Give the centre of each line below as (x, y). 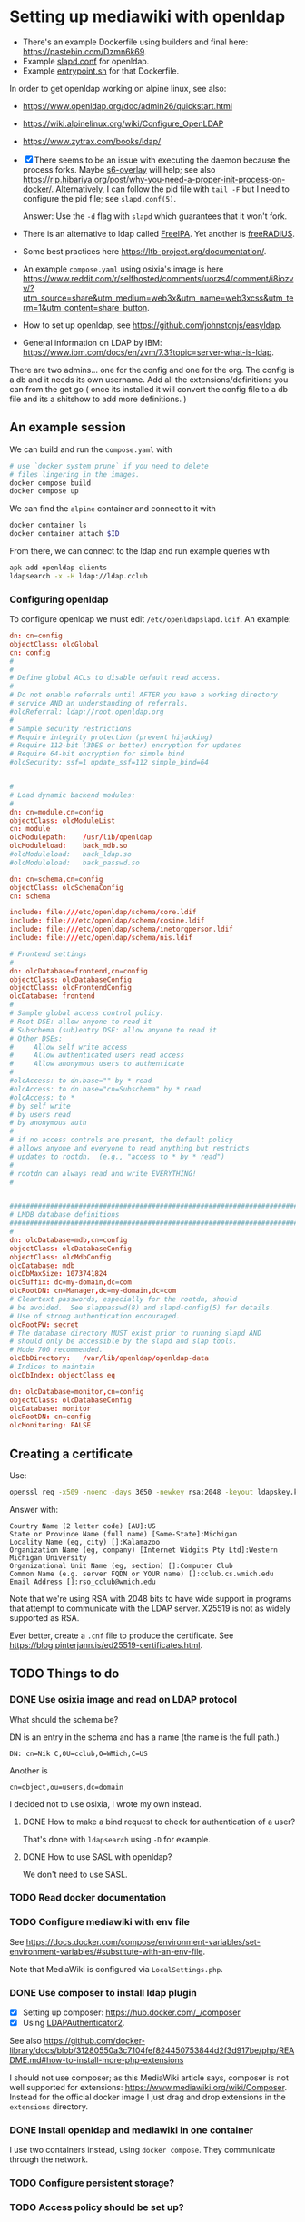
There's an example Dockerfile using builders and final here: (135, 42)
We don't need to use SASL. (75, 1874)
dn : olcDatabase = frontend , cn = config (79, 971)
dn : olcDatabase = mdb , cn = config (69, 1240)
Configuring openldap (59, 599)
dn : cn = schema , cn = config (56, 879)
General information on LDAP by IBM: (92, 342)
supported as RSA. (44, 1617)
